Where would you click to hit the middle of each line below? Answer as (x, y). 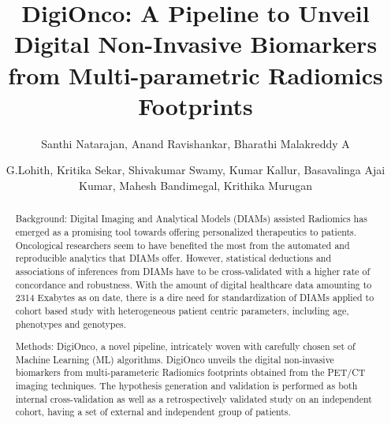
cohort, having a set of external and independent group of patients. (153, 412)
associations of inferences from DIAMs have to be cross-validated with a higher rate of (193, 271)
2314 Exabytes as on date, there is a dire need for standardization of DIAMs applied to (195, 298)
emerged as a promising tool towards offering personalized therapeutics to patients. (186, 231)
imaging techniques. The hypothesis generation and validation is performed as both (186, 386)
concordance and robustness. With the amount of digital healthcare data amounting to (194, 284)
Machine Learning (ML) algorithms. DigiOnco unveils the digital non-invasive (175, 359)
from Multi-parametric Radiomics (195, 74)
